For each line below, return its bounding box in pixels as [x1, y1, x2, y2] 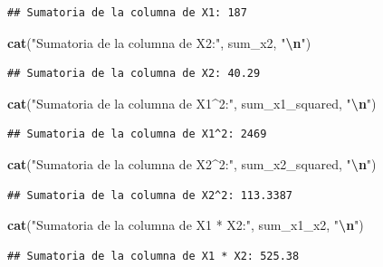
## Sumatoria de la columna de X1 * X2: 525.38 [7, 249, 300, 262]
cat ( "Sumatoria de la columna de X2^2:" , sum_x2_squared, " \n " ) [7, 154, 377, 173]
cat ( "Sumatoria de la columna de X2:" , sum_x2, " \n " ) [7, 33, 311, 52]
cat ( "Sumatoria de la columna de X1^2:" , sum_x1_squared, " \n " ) [7, 93, 377, 112]
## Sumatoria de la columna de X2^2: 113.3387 [7, 188, 292, 202]
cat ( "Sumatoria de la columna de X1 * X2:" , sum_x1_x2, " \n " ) [7, 215, 364, 234]
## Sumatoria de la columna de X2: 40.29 [7, 67, 261, 81]
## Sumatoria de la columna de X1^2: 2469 [7, 128, 267, 141]
